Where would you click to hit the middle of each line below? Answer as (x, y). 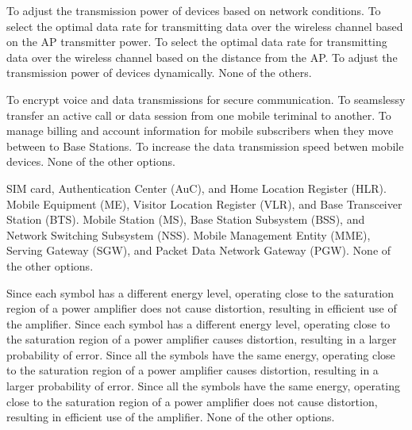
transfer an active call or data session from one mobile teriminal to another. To (199, 115)
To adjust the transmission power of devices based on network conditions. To (194, 10)
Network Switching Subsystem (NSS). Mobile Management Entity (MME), (189, 234)
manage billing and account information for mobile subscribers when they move (200, 131)
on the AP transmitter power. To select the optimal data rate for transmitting (197, 42)
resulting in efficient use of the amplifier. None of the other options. (171, 417)
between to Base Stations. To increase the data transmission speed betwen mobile (205, 146)
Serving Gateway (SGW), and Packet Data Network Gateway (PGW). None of (199, 250)
